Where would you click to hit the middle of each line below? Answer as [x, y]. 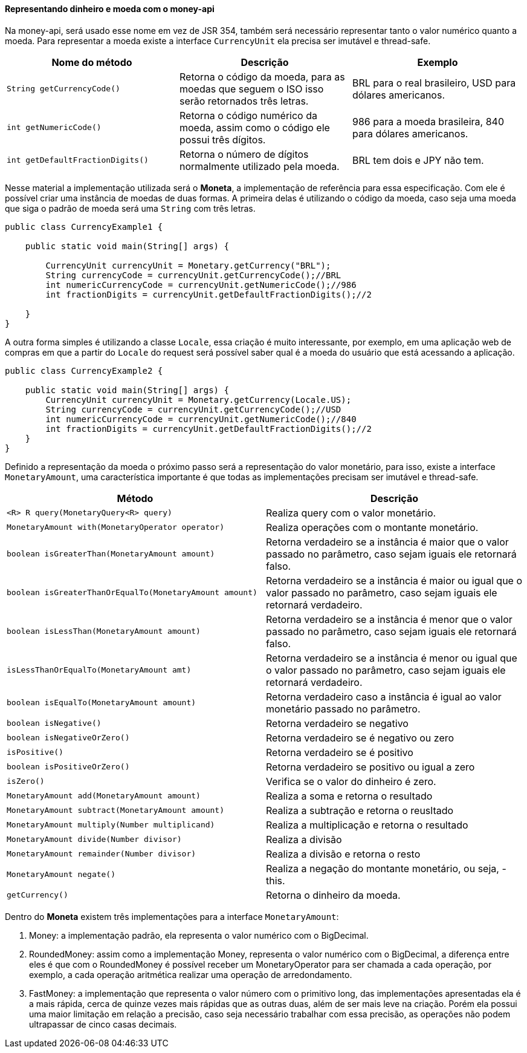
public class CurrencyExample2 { [84, 370]
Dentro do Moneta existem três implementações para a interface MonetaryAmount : [172, 916]
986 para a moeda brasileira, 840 [428, 121]
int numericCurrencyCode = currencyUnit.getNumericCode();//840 [201, 419]
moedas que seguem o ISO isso [251, 89]
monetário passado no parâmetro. [343, 709]
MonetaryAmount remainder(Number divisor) [102, 854]
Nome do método [92, 62]
